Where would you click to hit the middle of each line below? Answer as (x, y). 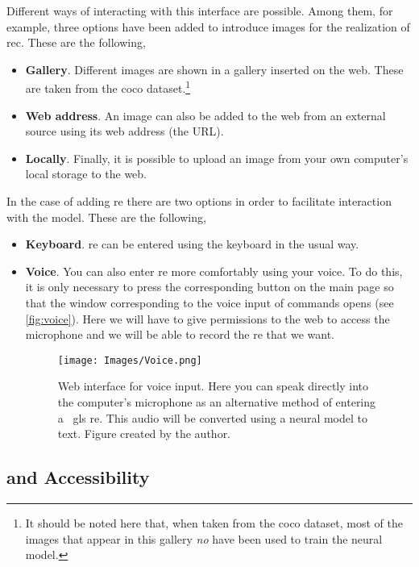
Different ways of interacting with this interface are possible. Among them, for (200, 10)
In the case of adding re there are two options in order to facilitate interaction (199, 201)
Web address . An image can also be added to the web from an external (205, 115)
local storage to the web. (86, 174)
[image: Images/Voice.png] (130, 360)
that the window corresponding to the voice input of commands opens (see (209, 302)
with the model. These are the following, (106, 217)
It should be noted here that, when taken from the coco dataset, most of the (214, 522)
